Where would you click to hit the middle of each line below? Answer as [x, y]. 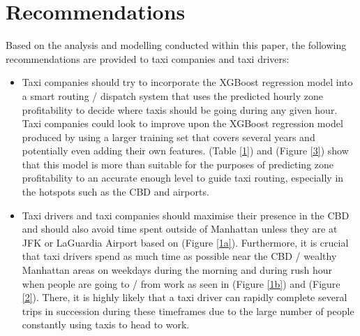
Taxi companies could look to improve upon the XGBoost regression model [182, 123]
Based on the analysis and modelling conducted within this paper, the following [176, 45]
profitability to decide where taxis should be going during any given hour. [180, 109]
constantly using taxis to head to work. [106, 324]
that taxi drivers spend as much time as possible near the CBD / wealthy [179, 256]
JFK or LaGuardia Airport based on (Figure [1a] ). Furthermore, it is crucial [185, 242]
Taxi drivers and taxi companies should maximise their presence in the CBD [186, 215]
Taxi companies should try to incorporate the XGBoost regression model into [187, 82]
